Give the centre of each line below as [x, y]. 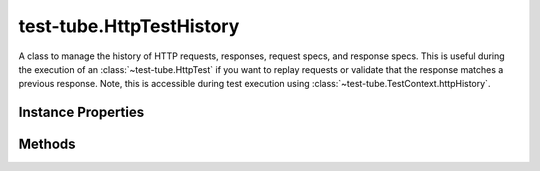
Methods [47, 144]
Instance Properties [81, 112]
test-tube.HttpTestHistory [129, 26]
